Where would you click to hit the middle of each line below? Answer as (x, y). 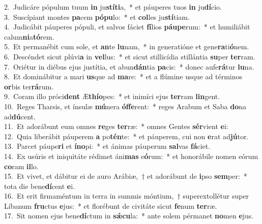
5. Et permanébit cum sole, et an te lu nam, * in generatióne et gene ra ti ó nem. (127, 46)
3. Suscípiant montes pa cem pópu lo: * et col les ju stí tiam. (97, 17)
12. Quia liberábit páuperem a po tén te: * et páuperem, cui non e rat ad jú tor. (126, 136)
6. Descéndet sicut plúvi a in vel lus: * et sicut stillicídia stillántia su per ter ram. (130, 56)
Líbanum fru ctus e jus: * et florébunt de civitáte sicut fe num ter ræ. (111, 205)
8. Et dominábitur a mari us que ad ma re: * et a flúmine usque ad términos (123, 76)
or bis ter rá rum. (29, 86)
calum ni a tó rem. (29, 36)
